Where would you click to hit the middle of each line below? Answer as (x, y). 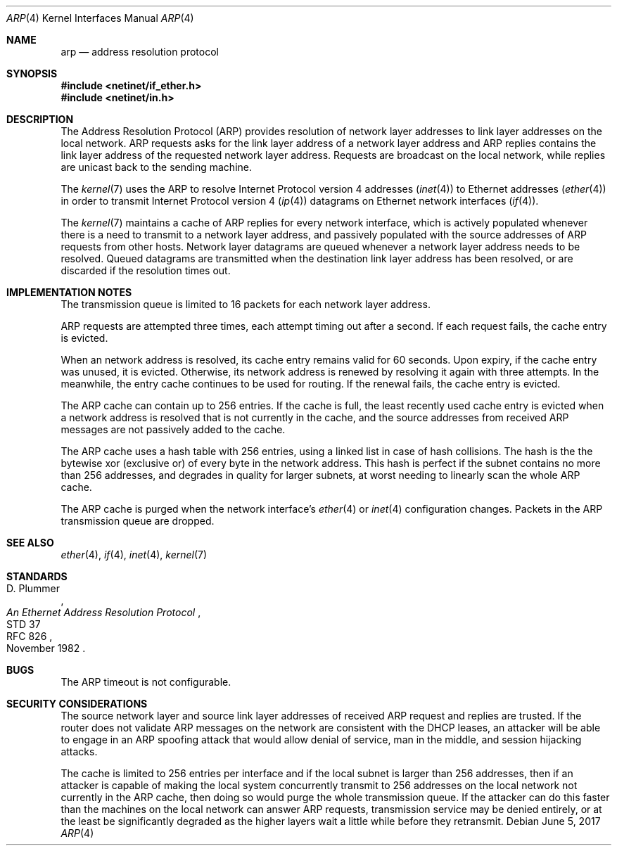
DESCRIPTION (40, 119)
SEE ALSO (30, 543)
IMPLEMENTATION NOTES (69, 292)
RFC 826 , (30, 636)
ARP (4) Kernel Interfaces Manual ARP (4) (100, 18)
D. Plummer (33, 588)
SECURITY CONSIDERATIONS (77, 704)
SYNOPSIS (32, 73)
